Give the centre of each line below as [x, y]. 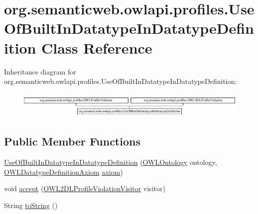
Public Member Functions [72, 141]
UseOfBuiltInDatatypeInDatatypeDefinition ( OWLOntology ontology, [111, 162]
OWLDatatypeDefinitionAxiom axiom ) [64, 172]
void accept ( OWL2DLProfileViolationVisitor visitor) [85, 188]
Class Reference [97, 47]
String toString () [31, 205]
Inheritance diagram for [40, 71]
